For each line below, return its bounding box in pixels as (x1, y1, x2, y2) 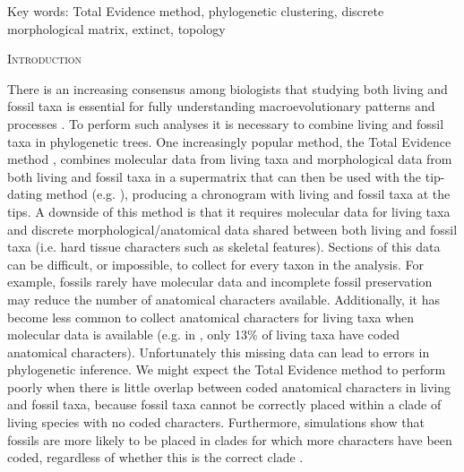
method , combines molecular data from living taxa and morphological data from (7, 150, 452, 168)
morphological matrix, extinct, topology (7, 19, 226, 38)
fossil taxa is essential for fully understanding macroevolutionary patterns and (7, 97, 435, 116)
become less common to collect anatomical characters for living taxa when (7, 307, 415, 326)
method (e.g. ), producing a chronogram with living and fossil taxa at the (46, 185, 451, 203)
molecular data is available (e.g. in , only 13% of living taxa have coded (7, 325, 400, 344)
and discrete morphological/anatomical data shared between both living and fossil (7, 219, 458, 238)
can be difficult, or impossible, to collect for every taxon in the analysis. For (7, 254, 424, 273)
